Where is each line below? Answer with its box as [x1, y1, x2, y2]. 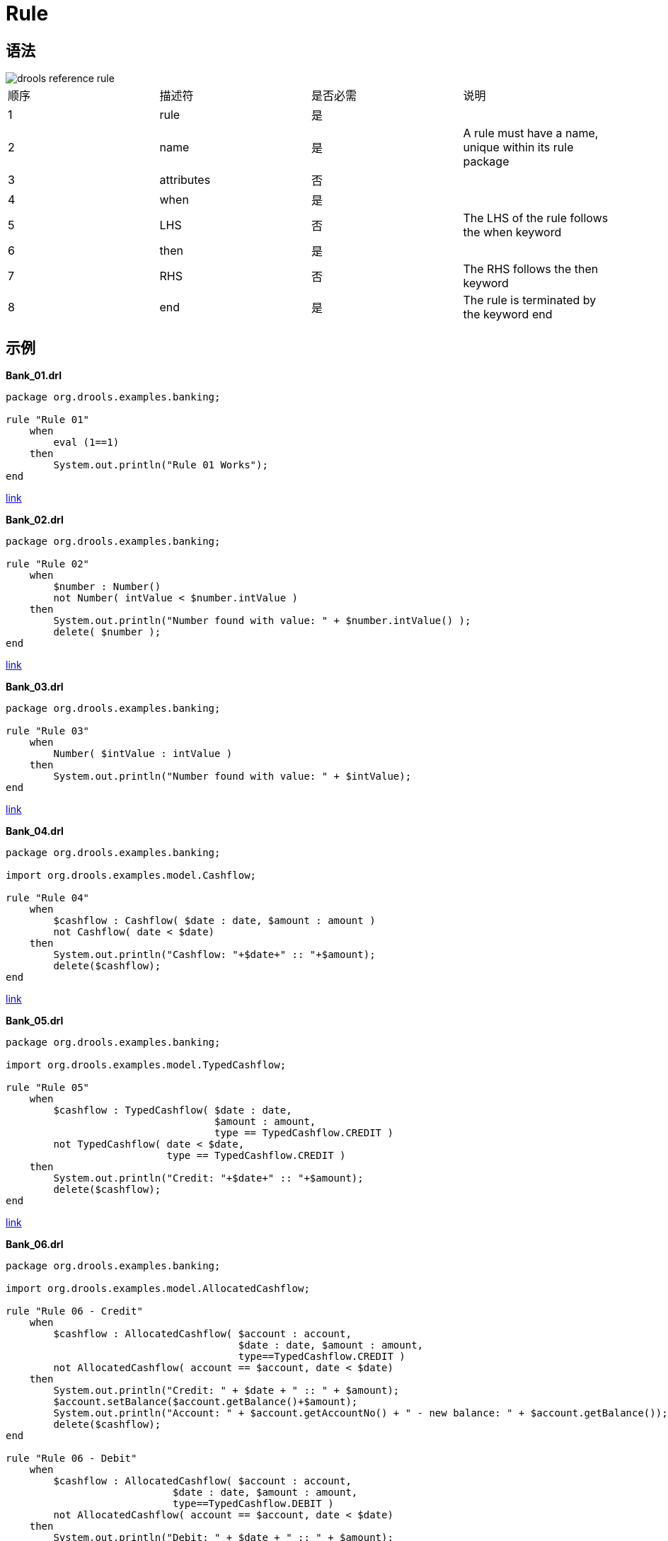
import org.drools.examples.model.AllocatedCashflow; [6, 1283, 310, 1295]
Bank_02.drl [6, 514, 64, 526]
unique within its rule [463, 140, 574, 155]
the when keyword [463, 225, 562, 240]
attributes [159, 173, 211, 187]
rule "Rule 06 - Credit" [6, 1305, 143, 1317]
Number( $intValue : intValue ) [53, 748, 233, 760]
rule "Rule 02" [6, 558, 90, 570]
